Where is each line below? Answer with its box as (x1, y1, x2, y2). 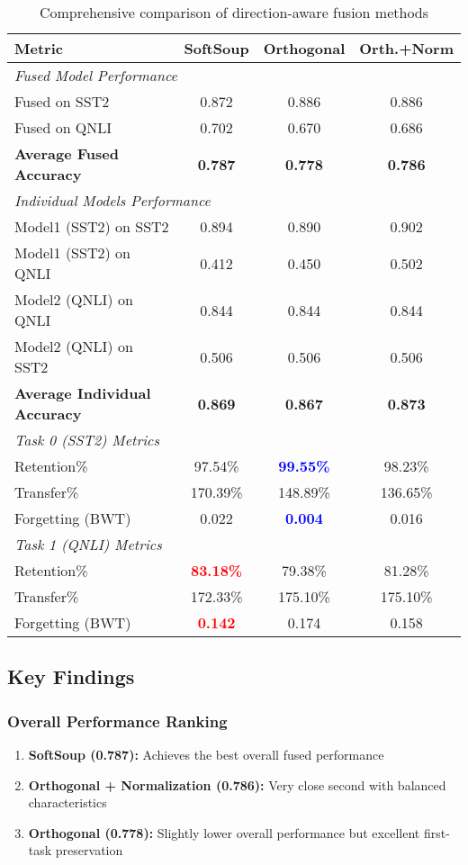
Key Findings (7, 662, 135, 690)
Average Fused (14, 143, 119, 164)
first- (423, 823, 450, 842)
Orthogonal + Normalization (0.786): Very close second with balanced (28, 775, 446, 794)
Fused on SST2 (14, 91, 110, 112)
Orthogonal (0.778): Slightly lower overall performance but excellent (28, 823, 420, 842)
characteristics (28, 793, 107, 812)
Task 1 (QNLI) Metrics (14, 534, 162, 554)
